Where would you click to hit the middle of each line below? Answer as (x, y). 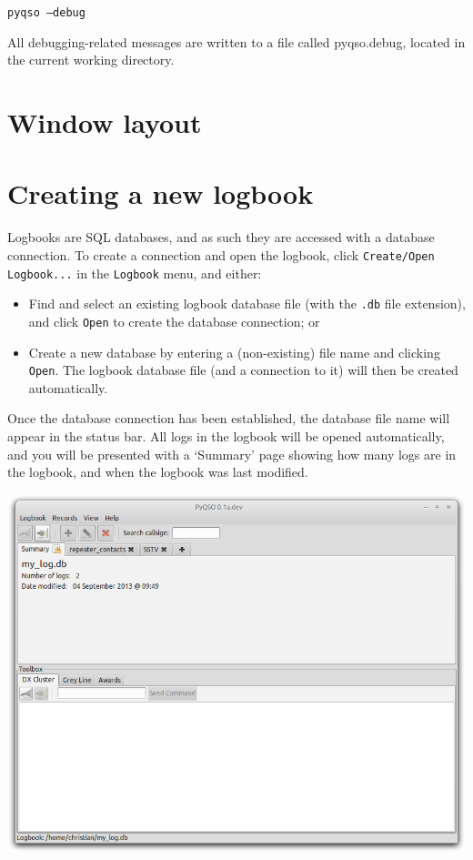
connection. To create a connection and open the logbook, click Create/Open (221, 254)
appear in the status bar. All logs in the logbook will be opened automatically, (226, 436)
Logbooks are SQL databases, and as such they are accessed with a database (221, 237)
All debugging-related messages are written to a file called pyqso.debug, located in (236, 41)
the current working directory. (91, 60)
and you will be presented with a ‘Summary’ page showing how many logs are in (232, 454)
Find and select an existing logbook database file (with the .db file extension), (247, 304)
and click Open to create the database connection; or (174, 321)
